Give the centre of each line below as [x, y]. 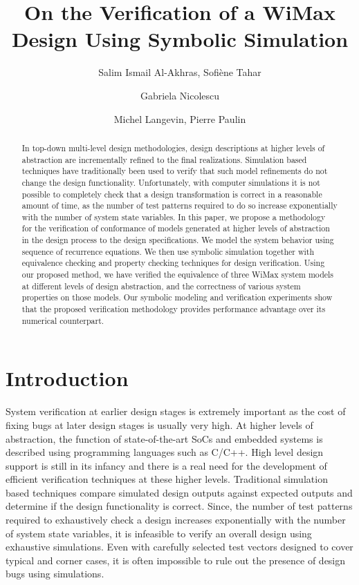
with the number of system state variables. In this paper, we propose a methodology [174, 217]
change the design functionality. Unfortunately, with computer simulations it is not [171, 182]
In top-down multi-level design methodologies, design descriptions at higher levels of [173, 147]
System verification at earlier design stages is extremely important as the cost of [176, 411]
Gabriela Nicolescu [180, 95]
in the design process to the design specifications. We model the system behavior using [178, 240]
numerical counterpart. [63, 320]
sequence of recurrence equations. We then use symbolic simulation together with [168, 251]
